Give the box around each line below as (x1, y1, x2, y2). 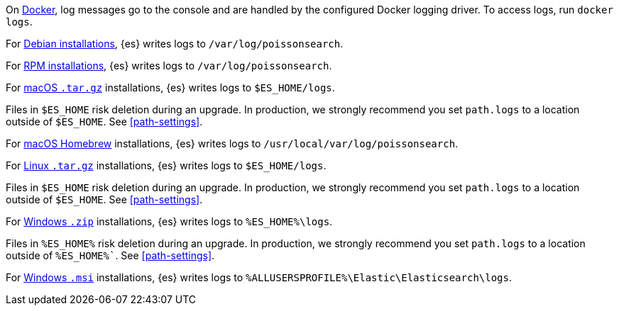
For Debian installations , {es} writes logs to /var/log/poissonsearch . (6, 38, 344, 50)
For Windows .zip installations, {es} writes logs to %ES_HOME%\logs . (6, 215, 333, 227)
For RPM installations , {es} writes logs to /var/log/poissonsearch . (6, 60, 332, 72)
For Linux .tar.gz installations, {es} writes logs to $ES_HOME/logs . (6, 159, 327, 171)
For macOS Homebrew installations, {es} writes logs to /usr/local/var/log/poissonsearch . (6, 137, 459, 149)
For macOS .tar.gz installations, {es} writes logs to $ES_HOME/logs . (6, 81, 335, 94)
